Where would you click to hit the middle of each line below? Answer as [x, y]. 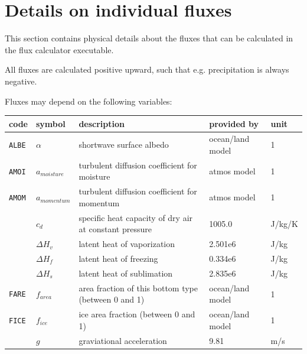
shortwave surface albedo [124, 144]
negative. [21, 81]
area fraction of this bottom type [138, 288]
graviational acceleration [123, 340]
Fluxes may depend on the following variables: [89, 101]
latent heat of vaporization [127, 244]
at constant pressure [115, 229]
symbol [50, 123]
